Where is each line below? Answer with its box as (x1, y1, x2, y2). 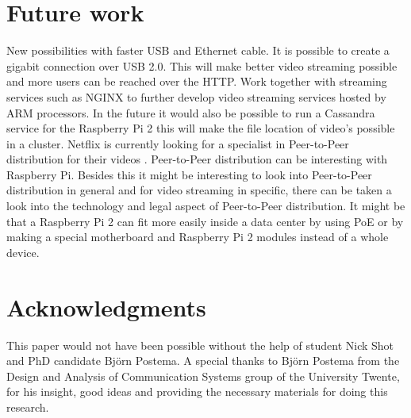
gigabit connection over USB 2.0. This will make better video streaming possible (6, 57, 398, 74)
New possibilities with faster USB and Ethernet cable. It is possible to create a (6, 42, 390, 59)
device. (6, 244, 40, 260)
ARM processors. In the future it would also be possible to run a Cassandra (6, 104, 375, 121)
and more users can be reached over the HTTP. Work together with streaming (6, 73, 387, 90)
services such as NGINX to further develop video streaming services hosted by (6, 88, 386, 105)
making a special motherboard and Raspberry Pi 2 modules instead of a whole (6, 228, 389, 245)
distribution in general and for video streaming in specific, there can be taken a (6, 182, 392, 198)
